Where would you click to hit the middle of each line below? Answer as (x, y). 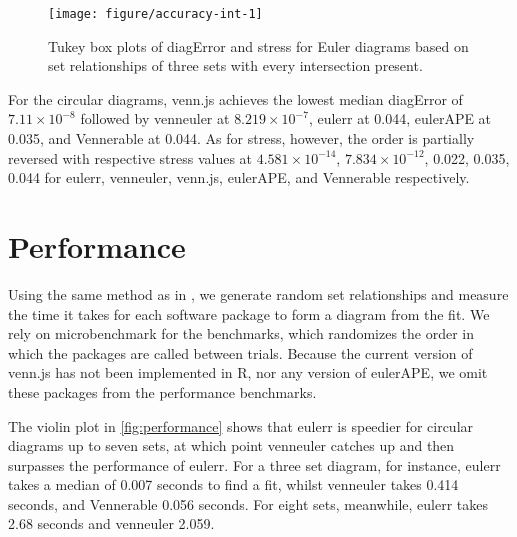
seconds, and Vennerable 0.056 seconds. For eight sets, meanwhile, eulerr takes (248, 503)
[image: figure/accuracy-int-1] (155, 14)
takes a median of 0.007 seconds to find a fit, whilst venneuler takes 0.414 (233, 484)
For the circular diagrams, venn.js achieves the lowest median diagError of (235, 98)
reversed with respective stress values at (130, 157)
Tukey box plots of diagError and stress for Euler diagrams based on (258, 45)
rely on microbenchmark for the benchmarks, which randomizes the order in (241, 333)
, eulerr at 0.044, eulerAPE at (400, 118)
